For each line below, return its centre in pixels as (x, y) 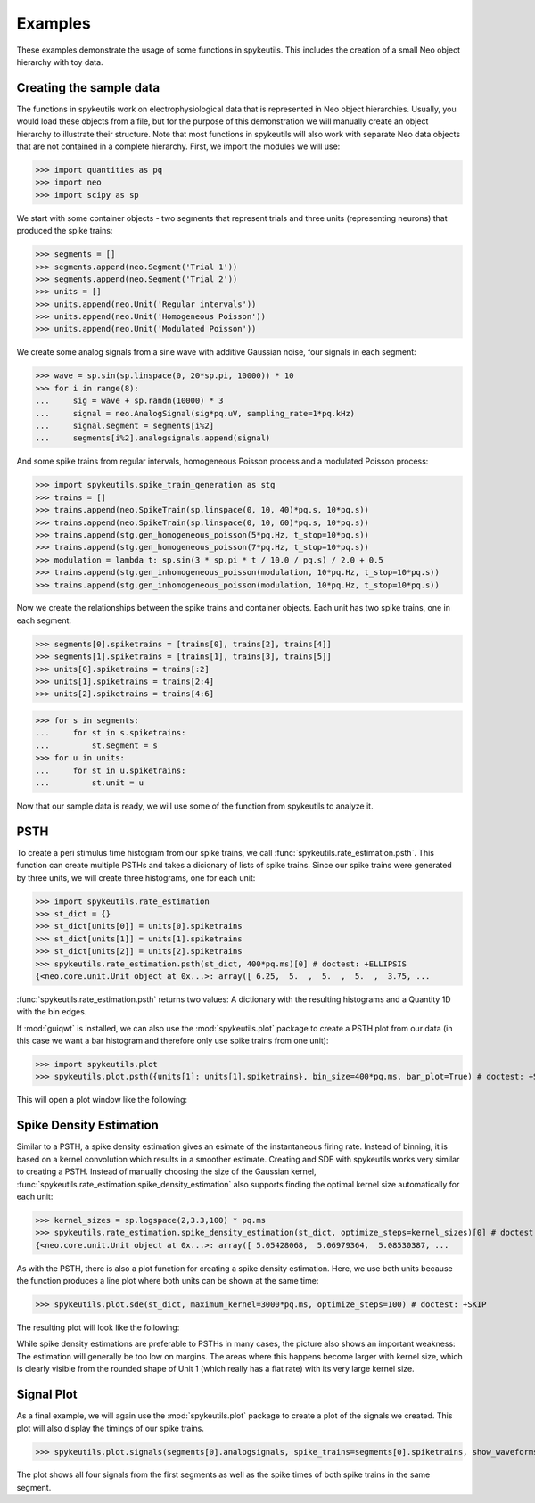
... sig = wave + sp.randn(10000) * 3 (129, 401)
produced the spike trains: (65, 231)
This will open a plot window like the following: (102, 1100)
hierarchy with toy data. (60, 62)
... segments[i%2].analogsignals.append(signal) (153, 438)
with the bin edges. (52, 1012)
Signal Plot (47, 1395)
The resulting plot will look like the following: (98, 1327)
